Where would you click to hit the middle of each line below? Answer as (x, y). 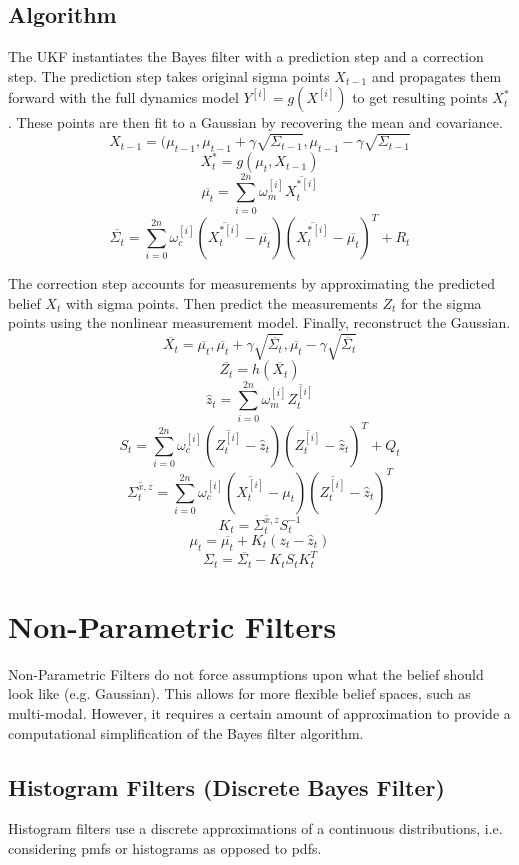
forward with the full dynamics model (123, 97)
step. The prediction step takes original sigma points (169, 75)
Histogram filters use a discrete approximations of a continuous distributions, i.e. (255, 828)
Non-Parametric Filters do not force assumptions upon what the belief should (246, 673)
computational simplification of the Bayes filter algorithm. (186, 732)
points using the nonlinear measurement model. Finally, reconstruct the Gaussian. (259, 322)
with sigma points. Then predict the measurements (221, 302)
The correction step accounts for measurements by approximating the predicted (252, 283)
